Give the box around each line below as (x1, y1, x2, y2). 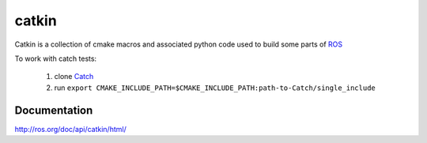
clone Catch (54, 72, 94, 81)
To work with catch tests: (14, 54, 97, 63)
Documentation (14, 103, 93, 117)
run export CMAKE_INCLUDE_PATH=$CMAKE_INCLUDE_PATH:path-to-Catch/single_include (54, 83, 376, 92)
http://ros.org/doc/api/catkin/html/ (14, 124, 127, 134)
